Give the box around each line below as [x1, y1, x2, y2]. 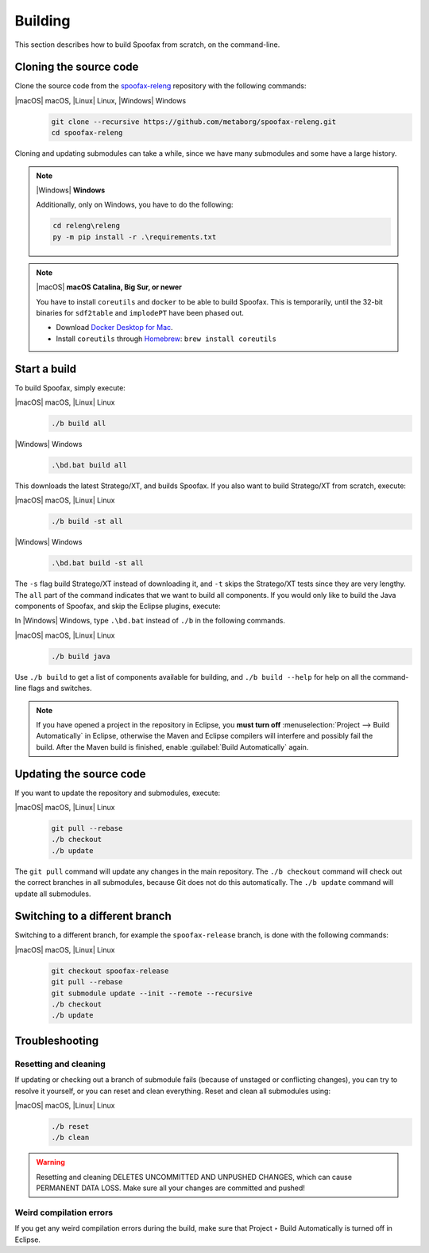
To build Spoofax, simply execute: [14, 382, 126, 393]
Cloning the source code [14, 60, 139, 74]
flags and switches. [28, 684, 92, 693]
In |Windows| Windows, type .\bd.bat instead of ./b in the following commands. [14, 616, 286, 626]
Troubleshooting [14, 1034, 99, 1047]
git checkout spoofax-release [51, 966, 169, 976]
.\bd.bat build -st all [51, 559, 145, 568]
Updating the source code [14, 767, 146, 781]
